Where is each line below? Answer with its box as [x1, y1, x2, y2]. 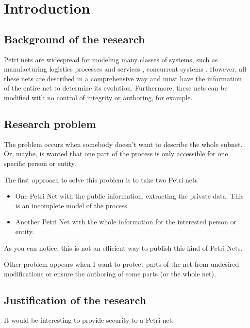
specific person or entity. [4, 158, 76, 168]
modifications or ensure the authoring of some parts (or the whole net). [4, 268, 216, 278]
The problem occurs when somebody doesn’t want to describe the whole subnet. [4, 139, 243, 149]
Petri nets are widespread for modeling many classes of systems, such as [4, 54, 218, 64]
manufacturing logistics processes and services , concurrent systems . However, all [4, 64, 247, 74]
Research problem [4, 116, 96, 131]
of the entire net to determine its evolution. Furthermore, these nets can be [4, 83, 228, 93]
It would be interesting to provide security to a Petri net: [4, 315, 174, 325]
